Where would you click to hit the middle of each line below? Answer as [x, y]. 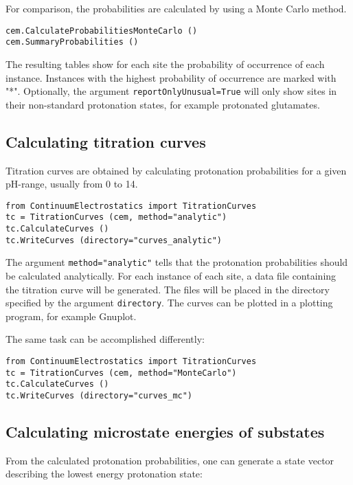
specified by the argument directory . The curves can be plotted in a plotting [169, 303]
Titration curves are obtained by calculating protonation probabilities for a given [176, 170]
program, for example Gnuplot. [71, 316]
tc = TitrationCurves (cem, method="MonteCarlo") [121, 373]
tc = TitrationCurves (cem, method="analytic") [116, 217]
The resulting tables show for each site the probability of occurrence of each [165, 64]
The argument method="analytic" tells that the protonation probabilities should [177, 262]
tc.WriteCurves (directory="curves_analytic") [114, 240]
